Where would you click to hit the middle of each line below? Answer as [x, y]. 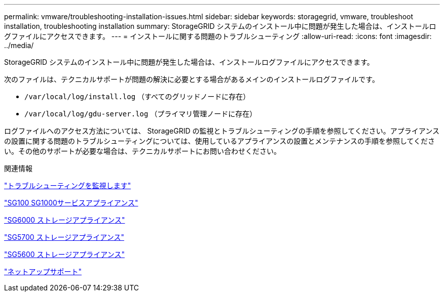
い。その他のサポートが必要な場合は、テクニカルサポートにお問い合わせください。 [142, 151]
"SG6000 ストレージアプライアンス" [65, 220]
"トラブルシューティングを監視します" [68, 185]
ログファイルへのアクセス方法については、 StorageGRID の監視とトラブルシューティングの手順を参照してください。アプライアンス [222, 131]
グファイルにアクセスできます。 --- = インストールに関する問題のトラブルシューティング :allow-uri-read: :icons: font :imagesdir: [218, 36]
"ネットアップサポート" [43, 271]
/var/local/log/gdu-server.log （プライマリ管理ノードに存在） [141, 114]
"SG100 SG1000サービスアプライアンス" [71, 203]
